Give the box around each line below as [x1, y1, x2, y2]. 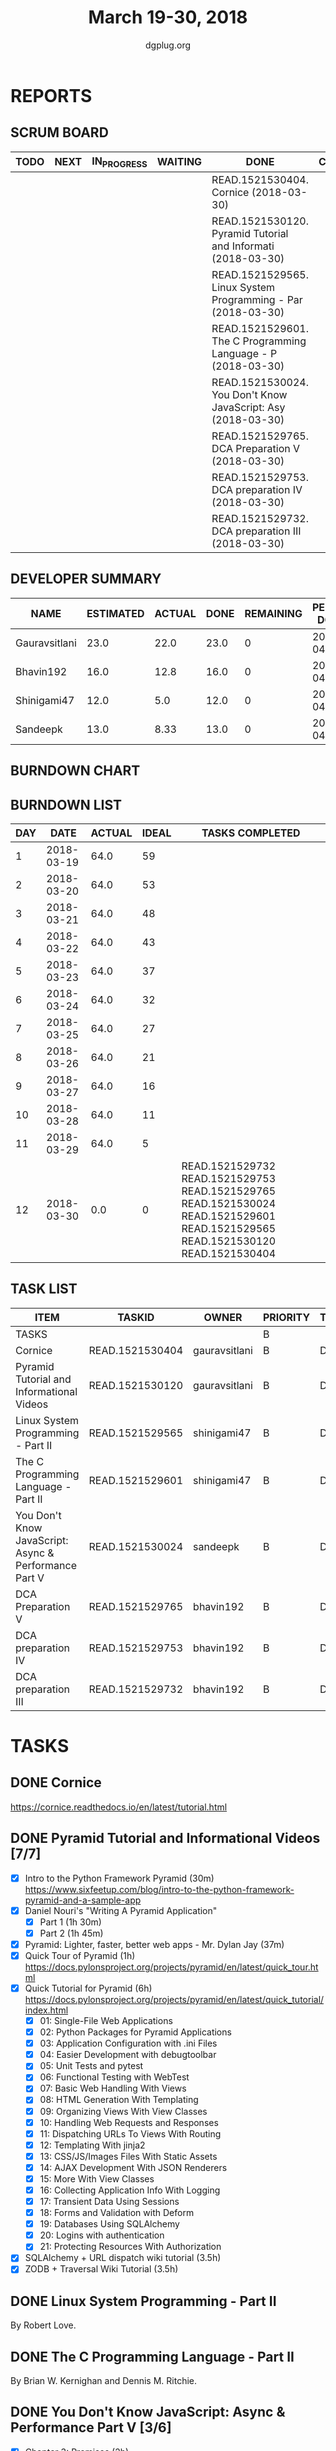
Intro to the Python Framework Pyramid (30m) [24, 1872, 215, 1884]
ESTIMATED [86, 606, 145, 620]
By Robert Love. [10, 2319, 77, 2331]
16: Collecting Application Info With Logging [39, 2184, 221, 2196]
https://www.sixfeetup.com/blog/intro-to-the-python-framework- [24, 1883, 295, 1895]
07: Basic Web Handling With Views [39, 2082, 187, 2095]
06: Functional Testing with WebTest [39, 2071, 190, 2083]
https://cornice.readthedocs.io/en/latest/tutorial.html [10, 1801, 228, 1813]
